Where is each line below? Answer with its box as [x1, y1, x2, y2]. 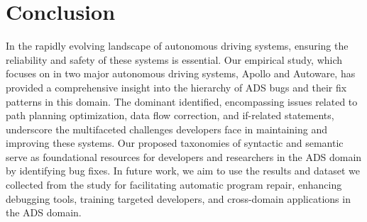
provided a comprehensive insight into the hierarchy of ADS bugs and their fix [6, 79, 347, 94]
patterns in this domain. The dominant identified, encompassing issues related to [6, 94, 358, 109]
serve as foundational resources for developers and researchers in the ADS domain [6, 149, 362, 164]
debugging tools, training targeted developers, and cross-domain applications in [6, 191, 351, 206]
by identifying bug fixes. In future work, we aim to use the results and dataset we [6, 163, 361, 178]
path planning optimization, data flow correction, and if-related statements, [6, 108, 334, 123]
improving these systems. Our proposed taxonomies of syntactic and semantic [6, 135, 344, 150]
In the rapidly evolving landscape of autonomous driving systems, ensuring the [6, 38, 349, 53]
